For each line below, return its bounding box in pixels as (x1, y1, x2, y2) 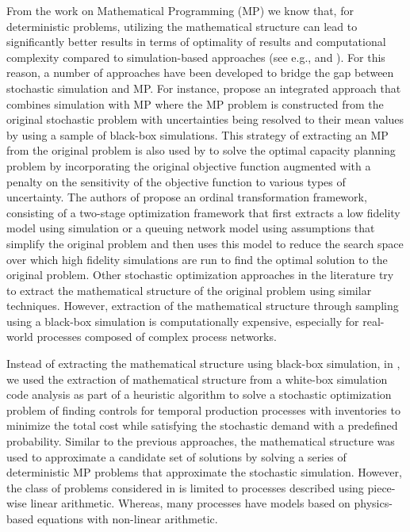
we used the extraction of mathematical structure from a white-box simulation (6, 370, 388, 387)
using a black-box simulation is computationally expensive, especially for (6, 312, 359, 329)
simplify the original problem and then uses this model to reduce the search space (6, 235, 404, 251)
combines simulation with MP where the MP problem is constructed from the (6, 95, 384, 112)
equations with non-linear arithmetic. (36, 511, 218, 526)
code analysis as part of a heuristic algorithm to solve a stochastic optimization (6, 386, 392, 403)
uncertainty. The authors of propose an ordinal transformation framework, (6, 189, 367, 205)
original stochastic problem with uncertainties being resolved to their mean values (6, 111, 404, 128)
